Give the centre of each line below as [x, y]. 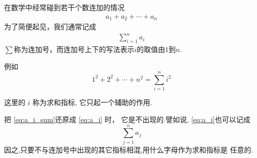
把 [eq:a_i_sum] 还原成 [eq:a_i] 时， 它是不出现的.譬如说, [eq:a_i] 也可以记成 [127, 119]
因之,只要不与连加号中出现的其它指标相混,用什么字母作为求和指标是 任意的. [129, 149]
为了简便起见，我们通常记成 [50, 27]
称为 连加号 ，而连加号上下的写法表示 [74, 49]
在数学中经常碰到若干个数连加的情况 [64, 7]
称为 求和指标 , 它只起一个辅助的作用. [92, 102]
